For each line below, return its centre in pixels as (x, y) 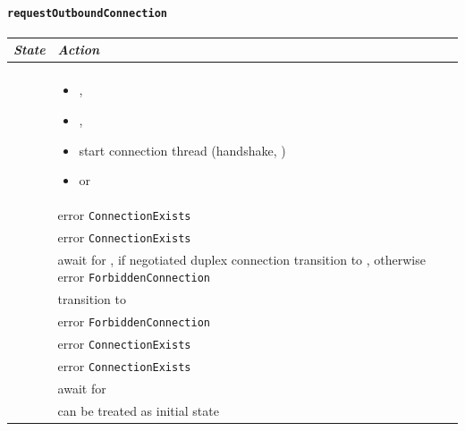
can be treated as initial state (138, 410)
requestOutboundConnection (87, 13)
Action (79, 50)
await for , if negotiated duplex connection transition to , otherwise (241, 259)
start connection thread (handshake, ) (182, 150)
